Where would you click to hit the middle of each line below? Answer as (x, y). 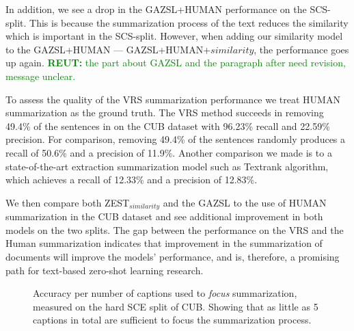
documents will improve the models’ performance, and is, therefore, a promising (173, 256)
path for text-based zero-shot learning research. (105, 270)
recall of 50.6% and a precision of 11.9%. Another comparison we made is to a (169, 152)
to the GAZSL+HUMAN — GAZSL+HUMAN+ (108, 49)
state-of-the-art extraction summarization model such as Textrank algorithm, (167, 166)
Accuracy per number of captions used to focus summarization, (165, 293)
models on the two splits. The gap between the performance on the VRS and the (175, 229)
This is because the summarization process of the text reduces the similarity (189, 22)
